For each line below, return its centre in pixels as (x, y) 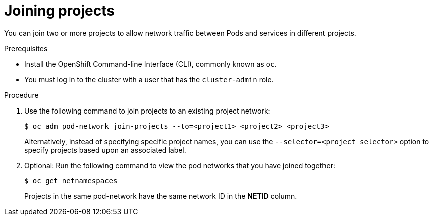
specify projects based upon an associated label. (105, 150)
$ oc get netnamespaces (71, 181)
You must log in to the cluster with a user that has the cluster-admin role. (149, 79)
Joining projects (59, 11)
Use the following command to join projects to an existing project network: (147, 111)
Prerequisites (26, 48)
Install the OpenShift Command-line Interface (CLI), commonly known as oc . (150, 64)
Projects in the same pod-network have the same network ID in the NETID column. (161, 196)
